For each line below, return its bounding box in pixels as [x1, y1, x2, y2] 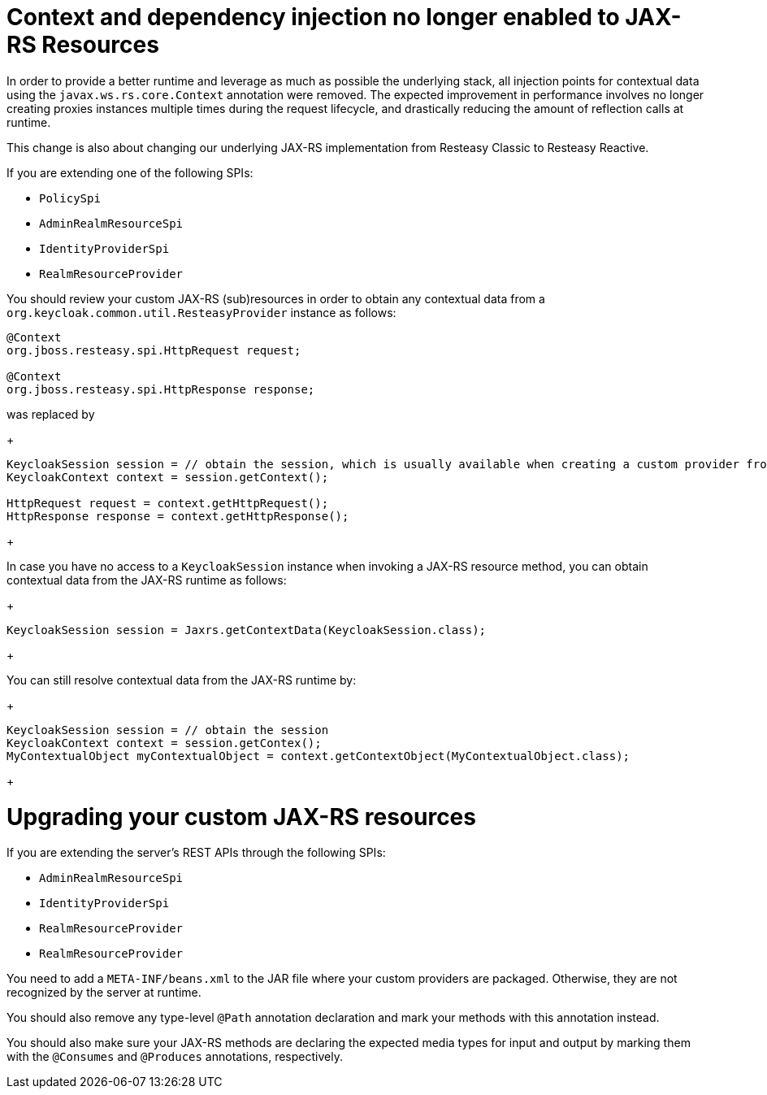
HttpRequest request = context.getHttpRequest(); [6, 496, 329, 510]
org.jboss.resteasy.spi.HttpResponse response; [6, 382, 315, 396]
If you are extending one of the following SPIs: [6, 165, 253, 180]
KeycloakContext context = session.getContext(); [6, 470, 329, 484]
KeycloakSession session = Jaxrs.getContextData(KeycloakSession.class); [6, 623, 487, 637]
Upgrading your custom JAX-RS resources [6, 802, 476, 831]
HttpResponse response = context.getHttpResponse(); [6, 509, 349, 523]
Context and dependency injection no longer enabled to [6, 3, 620, 31]
